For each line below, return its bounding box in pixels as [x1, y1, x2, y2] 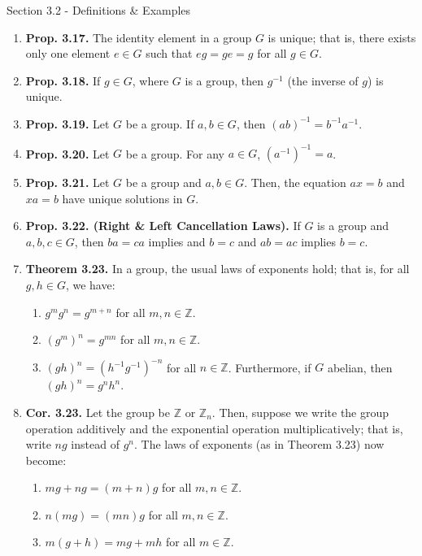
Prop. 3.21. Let [25, 174, 110, 191]
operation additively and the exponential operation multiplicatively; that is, [25, 419, 403, 437]
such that [146, 45, 193, 62]
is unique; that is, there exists [268, 28, 416, 46]
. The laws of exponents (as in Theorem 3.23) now [133, 436, 385, 453]
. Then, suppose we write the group [211, 403, 389, 420]
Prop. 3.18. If [25, 72, 101, 89]
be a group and [125, 174, 202, 191]
